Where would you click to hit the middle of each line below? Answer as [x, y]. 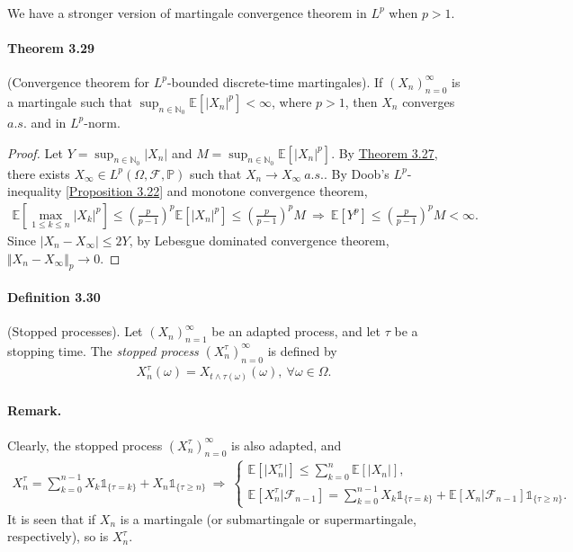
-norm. [102, 122]
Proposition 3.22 [114, 191]
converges [429, 101]
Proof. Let [35, 152]
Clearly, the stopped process [85, 445]
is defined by [302, 350]
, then [361, 101]
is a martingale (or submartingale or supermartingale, [268, 518]
